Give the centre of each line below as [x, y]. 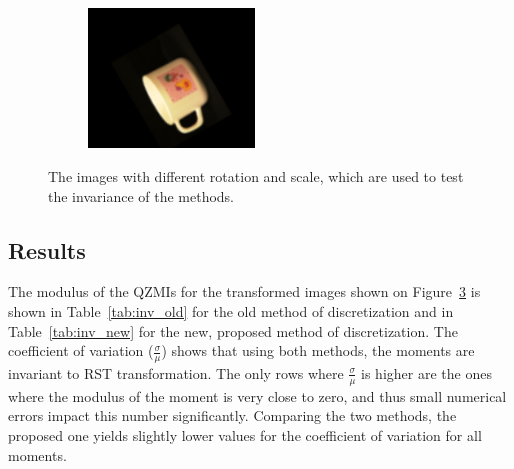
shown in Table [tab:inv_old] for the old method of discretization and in [231, 310]
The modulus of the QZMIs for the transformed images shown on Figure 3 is [244, 291]
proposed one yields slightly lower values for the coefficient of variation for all [245, 434]
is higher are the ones [426, 372]
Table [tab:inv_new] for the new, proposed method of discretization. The [233, 330]
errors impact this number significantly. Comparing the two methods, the [232, 415]
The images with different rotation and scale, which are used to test [256, 175]
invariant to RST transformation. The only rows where [176, 372]
